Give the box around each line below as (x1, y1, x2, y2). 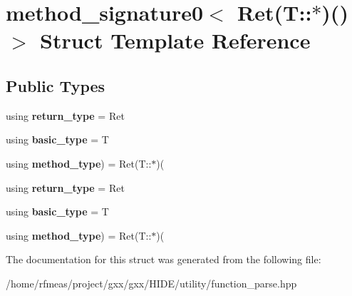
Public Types (6, 74, 105, 96)
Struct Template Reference (40, 26, 311, 55)
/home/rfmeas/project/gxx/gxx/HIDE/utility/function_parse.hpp (6, 275, 297, 290)
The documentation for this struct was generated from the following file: (6, 252, 321, 267)
